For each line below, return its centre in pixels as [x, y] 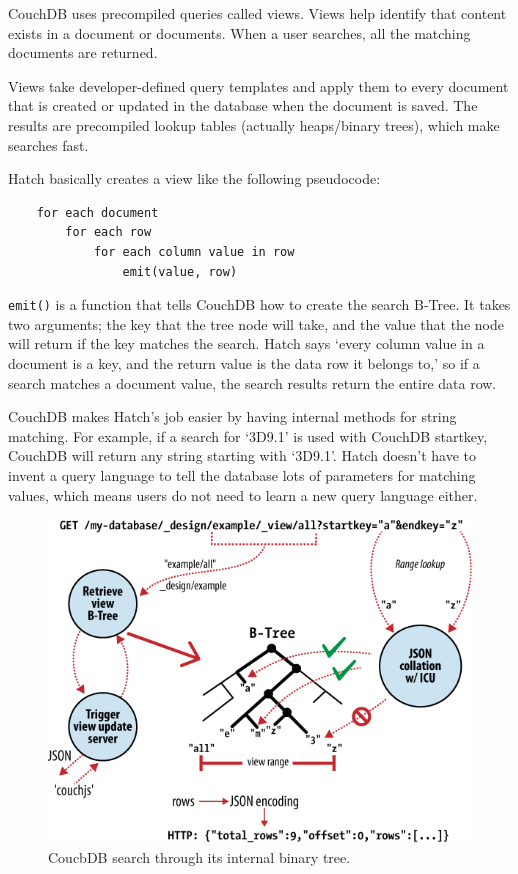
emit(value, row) [180, 271]
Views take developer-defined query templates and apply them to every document [258, 85]
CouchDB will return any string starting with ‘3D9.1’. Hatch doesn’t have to [242, 455]
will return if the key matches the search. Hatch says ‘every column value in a [246, 343]
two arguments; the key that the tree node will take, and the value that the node [256, 323]
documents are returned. [83, 52]
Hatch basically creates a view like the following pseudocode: [194, 178]
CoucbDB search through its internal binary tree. [199, 856]
